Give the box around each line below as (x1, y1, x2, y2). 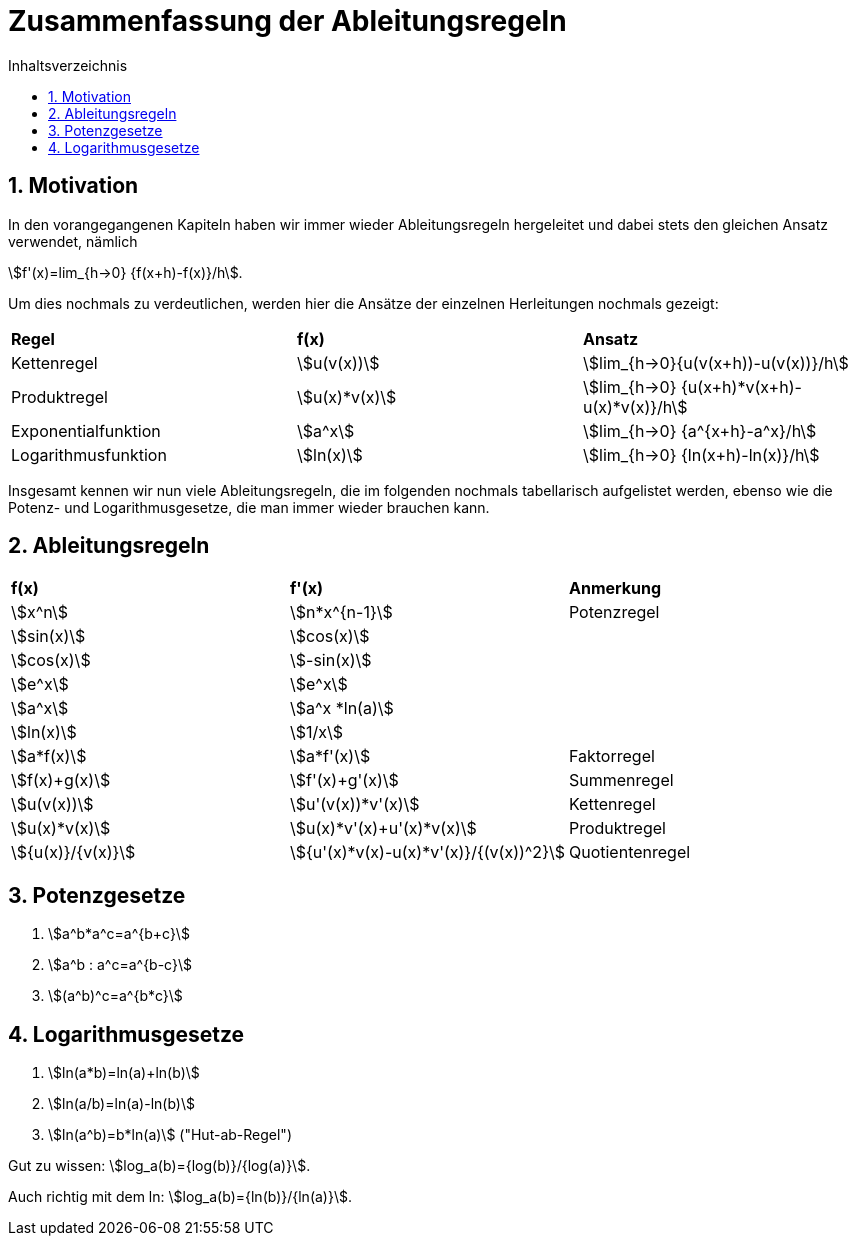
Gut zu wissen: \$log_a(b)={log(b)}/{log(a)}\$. (8, 1157, 311, 1175)
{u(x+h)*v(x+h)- (681, 376, 802, 397)
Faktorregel (568, 746, 655, 767)
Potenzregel (568, 602, 660, 623)
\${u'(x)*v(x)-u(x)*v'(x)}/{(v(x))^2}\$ (289, 842, 565, 863)
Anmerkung (568, 578, 662, 599)
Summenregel (568, 770, 674, 791)
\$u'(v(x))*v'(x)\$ (289, 794, 420, 815)
